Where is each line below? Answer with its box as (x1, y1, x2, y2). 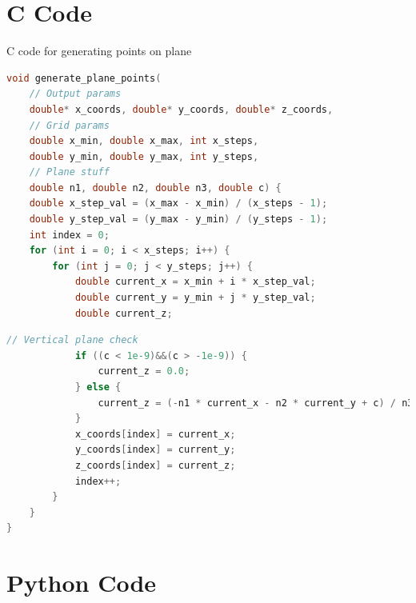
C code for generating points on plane (6, 42, 192, 59)
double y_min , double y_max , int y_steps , (29, 150, 259, 162)
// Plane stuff (29, 166, 110, 178)
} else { (74, 381, 122, 393)
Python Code (6, 566, 157, 599)
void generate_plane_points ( (6, 72, 162, 84)
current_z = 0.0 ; (98, 365, 190, 377)
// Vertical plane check (6, 334, 138, 346)
